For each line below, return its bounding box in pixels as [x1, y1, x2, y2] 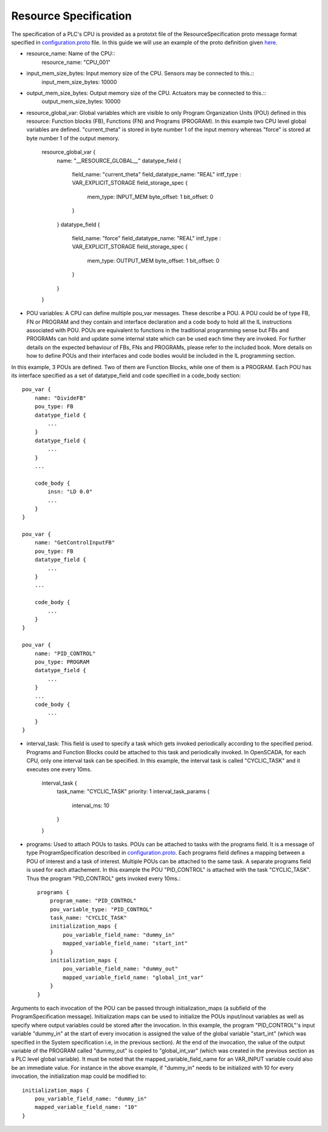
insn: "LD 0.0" [47, 488, 93, 495]
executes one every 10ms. [26, 765, 92, 773]
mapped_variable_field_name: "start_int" [63, 940, 188, 947]
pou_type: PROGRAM [34, 658, 90, 665]
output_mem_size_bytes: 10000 [41, 98, 121, 105]
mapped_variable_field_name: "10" [34, 1104, 138, 1111]
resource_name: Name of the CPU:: [26, 50, 115, 57]
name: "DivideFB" [34, 394, 86, 401]
